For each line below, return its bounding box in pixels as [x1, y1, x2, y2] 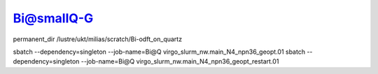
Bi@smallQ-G [13, 10, 94, 26]
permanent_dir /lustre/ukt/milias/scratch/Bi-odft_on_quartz [13, 35, 182, 43]
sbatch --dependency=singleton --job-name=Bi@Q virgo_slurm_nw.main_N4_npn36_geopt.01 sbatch [13, 47, 306, 56]
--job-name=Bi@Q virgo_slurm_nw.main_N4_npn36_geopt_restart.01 [80, 57, 279, 66]
